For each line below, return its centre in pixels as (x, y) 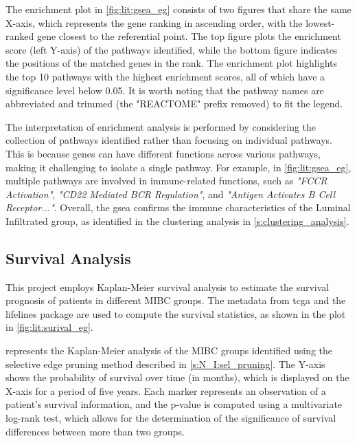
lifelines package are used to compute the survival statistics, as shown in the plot (176, 313)
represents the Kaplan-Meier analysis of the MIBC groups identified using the (169, 350)
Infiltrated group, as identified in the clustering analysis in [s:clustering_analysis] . (177, 220)
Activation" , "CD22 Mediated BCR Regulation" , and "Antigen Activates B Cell (171, 194)
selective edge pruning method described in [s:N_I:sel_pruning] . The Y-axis (165, 364)
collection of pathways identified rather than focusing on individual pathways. (169, 140)
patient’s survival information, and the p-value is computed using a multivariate (174, 404)
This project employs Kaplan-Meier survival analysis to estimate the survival (168, 287)
